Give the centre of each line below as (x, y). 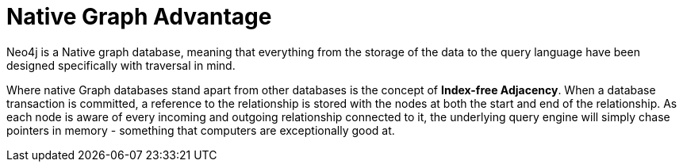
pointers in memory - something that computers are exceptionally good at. (201, 130)
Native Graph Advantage (139, 17)
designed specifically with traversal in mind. (121, 65)
